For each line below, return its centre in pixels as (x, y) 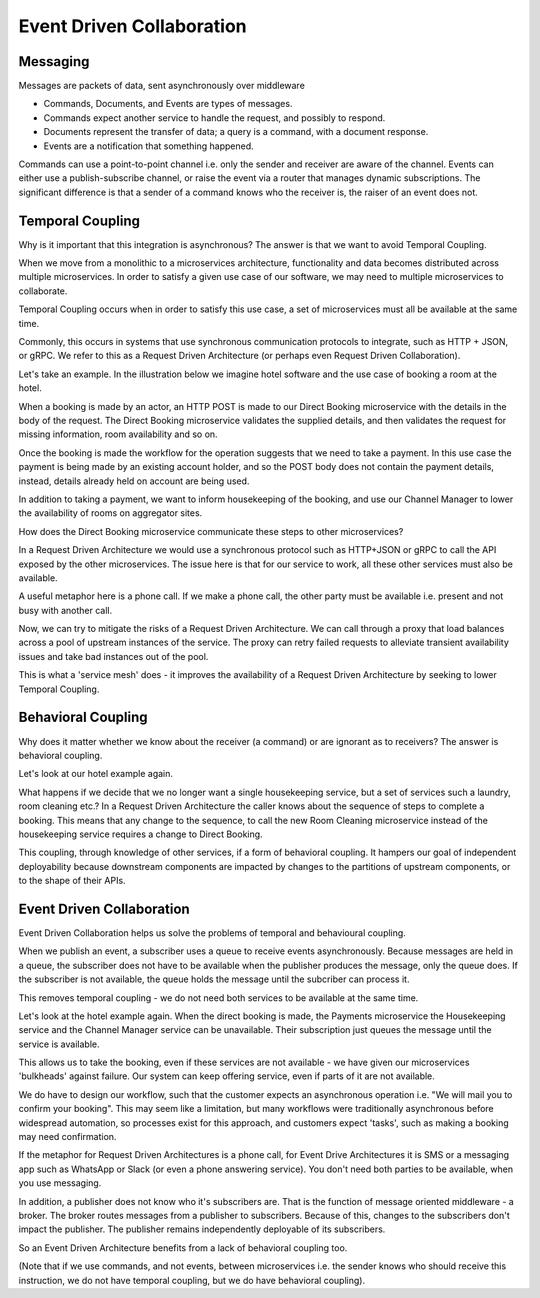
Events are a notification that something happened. (148, 146)
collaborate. (43, 291)
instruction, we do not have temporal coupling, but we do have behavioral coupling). (191, 1280)
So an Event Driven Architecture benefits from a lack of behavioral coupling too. (183, 1247)
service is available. (59, 1044)
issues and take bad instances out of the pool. (113, 656)
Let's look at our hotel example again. (96, 774)
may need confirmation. (67, 1137)
